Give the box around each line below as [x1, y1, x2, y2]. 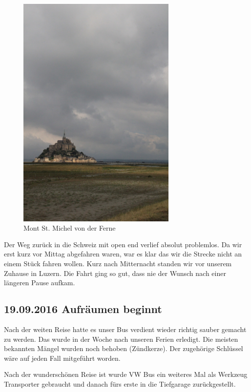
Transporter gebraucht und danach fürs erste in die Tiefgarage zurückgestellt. [4, 378, 236, 389]
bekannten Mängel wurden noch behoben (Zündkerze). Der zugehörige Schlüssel [4, 343, 243, 353]
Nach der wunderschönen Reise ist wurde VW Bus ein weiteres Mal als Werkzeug [4, 369, 248, 379]
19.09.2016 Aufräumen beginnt [4, 301, 162, 316]
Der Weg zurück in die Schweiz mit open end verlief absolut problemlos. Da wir [4, 239, 242, 249]
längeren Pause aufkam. [4, 277, 75, 288]
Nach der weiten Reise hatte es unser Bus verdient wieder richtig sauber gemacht [4, 324, 247, 334]
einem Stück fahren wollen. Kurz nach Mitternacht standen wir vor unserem [4, 258, 232, 268]
